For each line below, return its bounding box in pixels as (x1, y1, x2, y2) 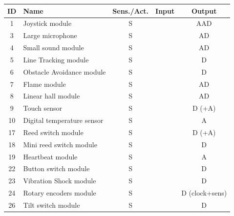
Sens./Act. (112, 5, 149, 16)
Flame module (23, 79, 66, 89)
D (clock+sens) (181, 188, 227, 198)
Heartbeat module (23, 151, 78, 161)
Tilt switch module (23, 200, 80, 210)
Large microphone (23, 30, 77, 40)
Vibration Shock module (23, 176, 96, 186)
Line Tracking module (23, 54, 89, 64)
